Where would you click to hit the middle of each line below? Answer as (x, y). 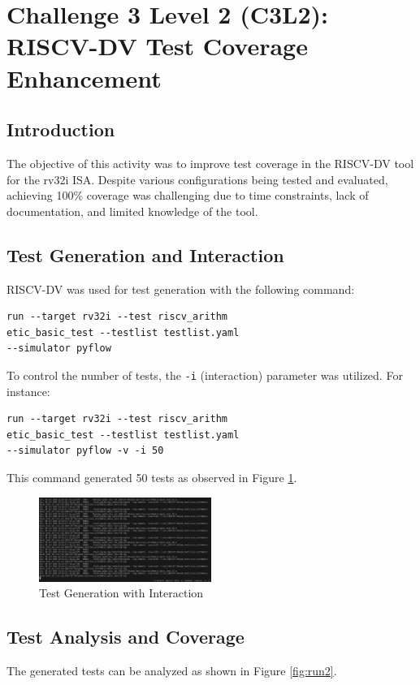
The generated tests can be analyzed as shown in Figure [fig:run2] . (172, 671)
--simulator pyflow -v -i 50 (85, 451)
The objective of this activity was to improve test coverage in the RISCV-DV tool (210, 163)
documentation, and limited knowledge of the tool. (132, 211)
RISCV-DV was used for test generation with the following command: (181, 289)
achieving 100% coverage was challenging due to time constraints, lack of (188, 195)
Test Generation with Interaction (121, 593)
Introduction (61, 129)
